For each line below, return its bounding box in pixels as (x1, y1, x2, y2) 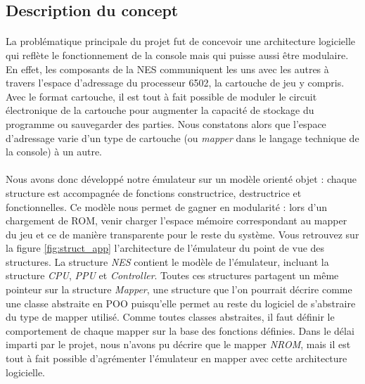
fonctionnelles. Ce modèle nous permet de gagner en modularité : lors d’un (6, 199, 327, 214)
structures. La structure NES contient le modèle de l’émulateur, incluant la (6, 254, 329, 269)
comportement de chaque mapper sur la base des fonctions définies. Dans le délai (6, 323, 354, 338)
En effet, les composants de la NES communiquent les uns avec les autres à (6, 61, 329, 76)
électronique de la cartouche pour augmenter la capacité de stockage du (6, 103, 314, 117)
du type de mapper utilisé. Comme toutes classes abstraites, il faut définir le (6, 309, 335, 324)
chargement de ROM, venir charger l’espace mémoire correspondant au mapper (6, 213, 347, 228)
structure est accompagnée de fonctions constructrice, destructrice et (6, 185, 302, 200)
